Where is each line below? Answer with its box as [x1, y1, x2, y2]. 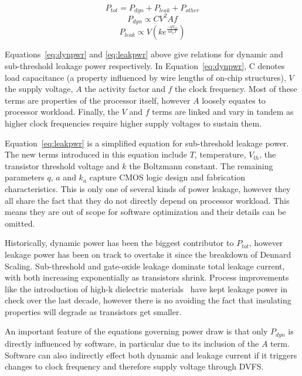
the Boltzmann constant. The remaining [129, 159, 273, 172]
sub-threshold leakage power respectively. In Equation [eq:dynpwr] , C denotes [5, 60, 285, 71]
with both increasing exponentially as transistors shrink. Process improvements [5, 271, 289, 283]
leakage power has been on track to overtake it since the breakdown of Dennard [5, 248, 291, 260]
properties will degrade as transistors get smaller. [5, 305, 182, 317]
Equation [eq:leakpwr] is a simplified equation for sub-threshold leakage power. [5, 136, 289, 149]
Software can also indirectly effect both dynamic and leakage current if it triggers [5, 348, 297, 361]
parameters [5, 171, 45, 183]
